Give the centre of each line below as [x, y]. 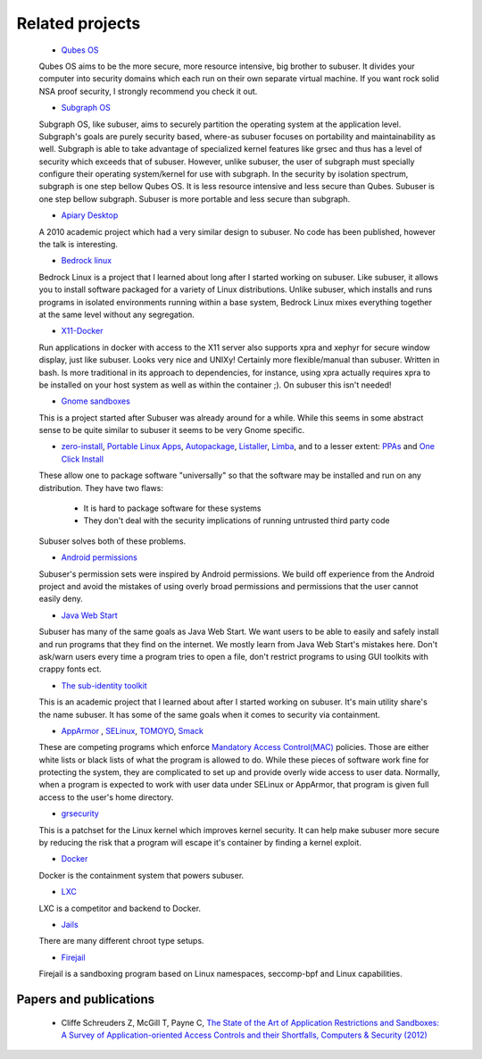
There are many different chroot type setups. [121, 941]
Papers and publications [86, 999]
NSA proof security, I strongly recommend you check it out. [148, 91]
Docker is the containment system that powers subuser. [141, 875]
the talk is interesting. [78, 245]
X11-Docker [82, 331]
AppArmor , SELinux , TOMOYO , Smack [133, 730]
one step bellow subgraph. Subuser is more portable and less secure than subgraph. [195, 199]
